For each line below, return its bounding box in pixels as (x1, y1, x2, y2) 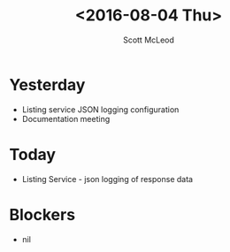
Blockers (9, 204, 76, 225)
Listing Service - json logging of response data (21, 173, 193, 184)
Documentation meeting (21, 113, 111, 124)
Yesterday (9, 74, 86, 95)
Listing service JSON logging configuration (21, 103, 180, 115)
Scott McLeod (122, 34, 175, 45)
